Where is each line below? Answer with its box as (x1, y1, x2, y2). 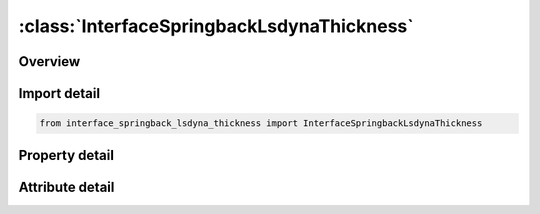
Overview (18, 53, 81, 70)
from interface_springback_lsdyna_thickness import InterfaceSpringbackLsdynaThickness (39, 118, 483, 129)
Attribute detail (18, 178, 115, 195)
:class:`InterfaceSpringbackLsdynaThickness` (18, 15, 414, 37)
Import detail (18, 85, 100, 102)
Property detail (18, 146, 115, 164)
